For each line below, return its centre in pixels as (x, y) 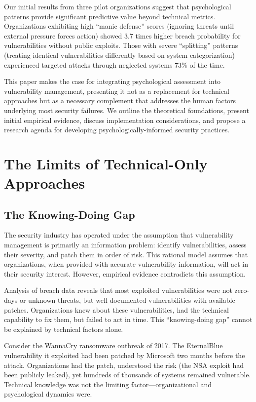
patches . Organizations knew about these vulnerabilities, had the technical (116, 309)
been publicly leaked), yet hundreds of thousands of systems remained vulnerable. (128, 375)
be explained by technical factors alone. (64, 329)
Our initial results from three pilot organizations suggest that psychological (118, 6)
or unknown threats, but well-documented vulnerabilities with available (127, 300)
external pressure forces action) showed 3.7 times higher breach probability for (122, 35)
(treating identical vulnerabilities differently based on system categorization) (119, 55)
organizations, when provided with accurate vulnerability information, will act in (126, 264)
